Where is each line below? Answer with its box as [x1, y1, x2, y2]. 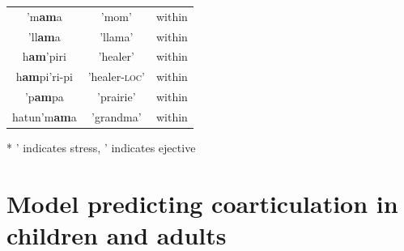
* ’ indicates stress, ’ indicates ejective [6, 139, 196, 156]
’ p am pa [24, 88, 64, 105]
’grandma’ [91, 108, 142, 125]
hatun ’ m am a [12, 108, 77, 125]
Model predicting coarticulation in [6, 186, 398, 219]
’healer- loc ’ [87, 68, 145, 85]
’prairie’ [97, 88, 136, 105]
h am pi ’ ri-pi [15, 68, 73, 85]
